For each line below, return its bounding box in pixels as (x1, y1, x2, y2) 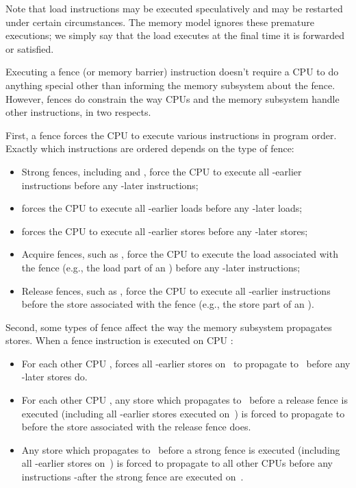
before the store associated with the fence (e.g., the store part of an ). (21, 297, 314, 311)
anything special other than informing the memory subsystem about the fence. (5, 77, 335, 92)
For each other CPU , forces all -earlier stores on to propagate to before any (21, 356, 351, 370)
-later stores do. (21, 369, 88, 384)
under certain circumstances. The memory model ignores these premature (5, 14, 314, 29)
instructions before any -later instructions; (21, 178, 199, 192)
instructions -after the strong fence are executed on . (21, 469, 244, 484)
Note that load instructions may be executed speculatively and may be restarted (5, 1, 343, 15)
